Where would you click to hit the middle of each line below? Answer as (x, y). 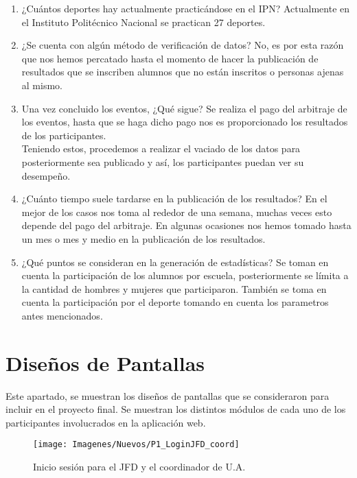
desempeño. (46, 175)
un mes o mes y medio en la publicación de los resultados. (143, 238)
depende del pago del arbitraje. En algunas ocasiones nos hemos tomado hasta (186, 225)
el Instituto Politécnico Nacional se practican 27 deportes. (143, 22)
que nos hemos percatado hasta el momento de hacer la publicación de (170, 58)
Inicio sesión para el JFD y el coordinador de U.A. (139, 467)
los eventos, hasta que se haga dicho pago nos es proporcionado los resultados (185, 122)
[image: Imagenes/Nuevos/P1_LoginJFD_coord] (136, 445)
